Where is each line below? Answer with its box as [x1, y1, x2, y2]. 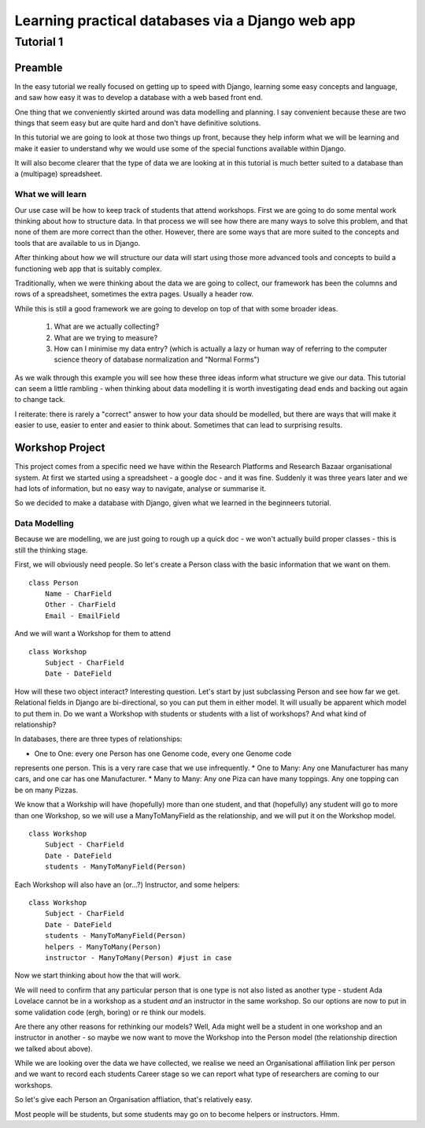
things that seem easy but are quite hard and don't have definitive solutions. [14, 118, 261, 128]
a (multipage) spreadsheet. [14, 169, 102, 179]
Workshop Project [14, 441, 105, 455]
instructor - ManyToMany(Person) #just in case [44, 953, 232, 962]
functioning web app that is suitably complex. [14, 264, 162, 274]
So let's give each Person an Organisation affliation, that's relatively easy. [14, 1095, 253, 1104]
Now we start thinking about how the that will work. [14, 970, 181, 981]
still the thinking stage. [14, 545, 88, 555]
